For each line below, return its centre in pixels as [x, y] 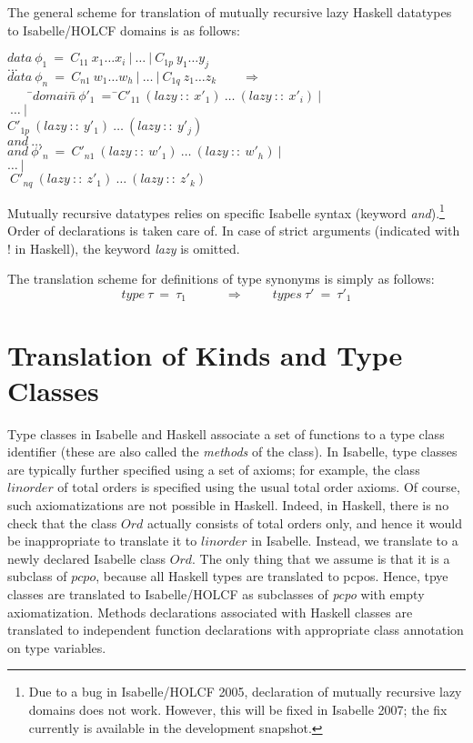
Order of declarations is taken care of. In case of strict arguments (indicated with [234, 231]
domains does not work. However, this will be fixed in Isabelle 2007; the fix [238, 709]
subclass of [37, 576]
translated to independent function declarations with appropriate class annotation [236, 630]
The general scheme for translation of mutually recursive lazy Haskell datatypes [230, 12]
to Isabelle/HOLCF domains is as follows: [124, 30]
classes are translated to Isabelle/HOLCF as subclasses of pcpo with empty [216, 593]
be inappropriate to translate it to [102, 541]
